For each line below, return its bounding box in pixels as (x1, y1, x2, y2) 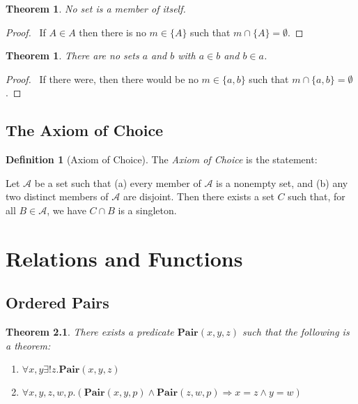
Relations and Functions (6, 244, 243, 272)
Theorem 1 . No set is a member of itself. (6, 1, 186, 15)
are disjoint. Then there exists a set (123, 189, 274, 204)
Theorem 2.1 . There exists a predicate (6, 324, 174, 339)
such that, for (288, 189, 345, 204)
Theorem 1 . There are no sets (6, 48, 139, 63)
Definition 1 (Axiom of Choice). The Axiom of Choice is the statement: (6, 152, 318, 167)
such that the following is (242, 324, 350, 339)
